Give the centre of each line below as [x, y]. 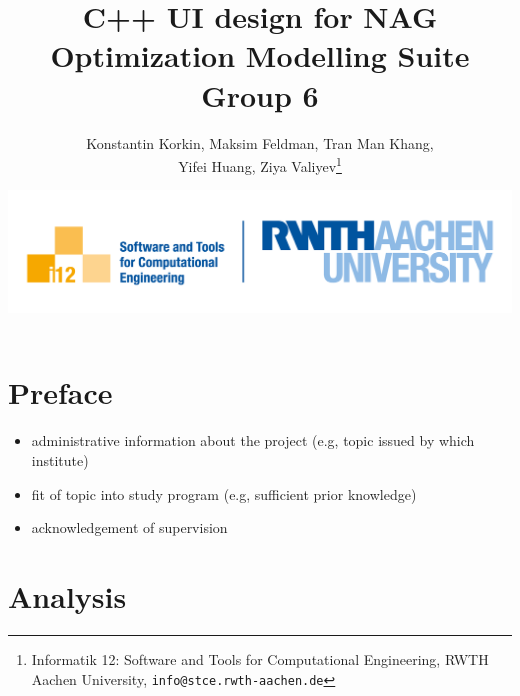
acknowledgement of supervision [129, 527]
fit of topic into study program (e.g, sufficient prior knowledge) [224, 493]
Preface [60, 392]
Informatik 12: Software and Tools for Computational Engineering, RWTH [260, 658]
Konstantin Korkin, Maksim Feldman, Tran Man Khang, [260, 142]
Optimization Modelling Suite [260, 55]
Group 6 [260, 94]
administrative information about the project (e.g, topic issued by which [253, 440]
